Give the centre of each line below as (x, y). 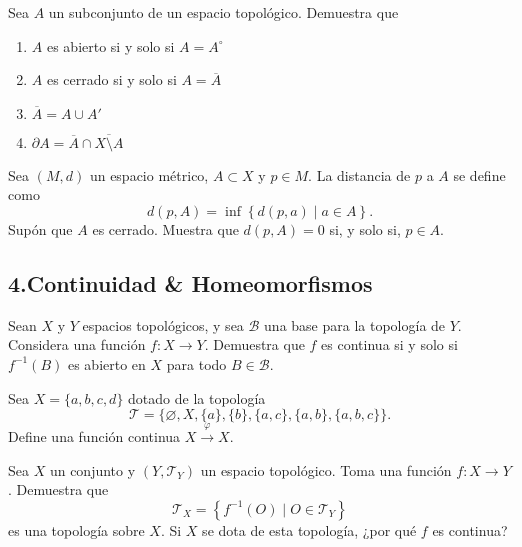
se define (479, 174)
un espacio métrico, (149, 174)
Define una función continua (94, 435)
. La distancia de (359, 174)
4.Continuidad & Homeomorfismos (190, 282)
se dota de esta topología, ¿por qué (309, 529)
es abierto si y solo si (110, 45)
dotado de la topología (197, 397)
